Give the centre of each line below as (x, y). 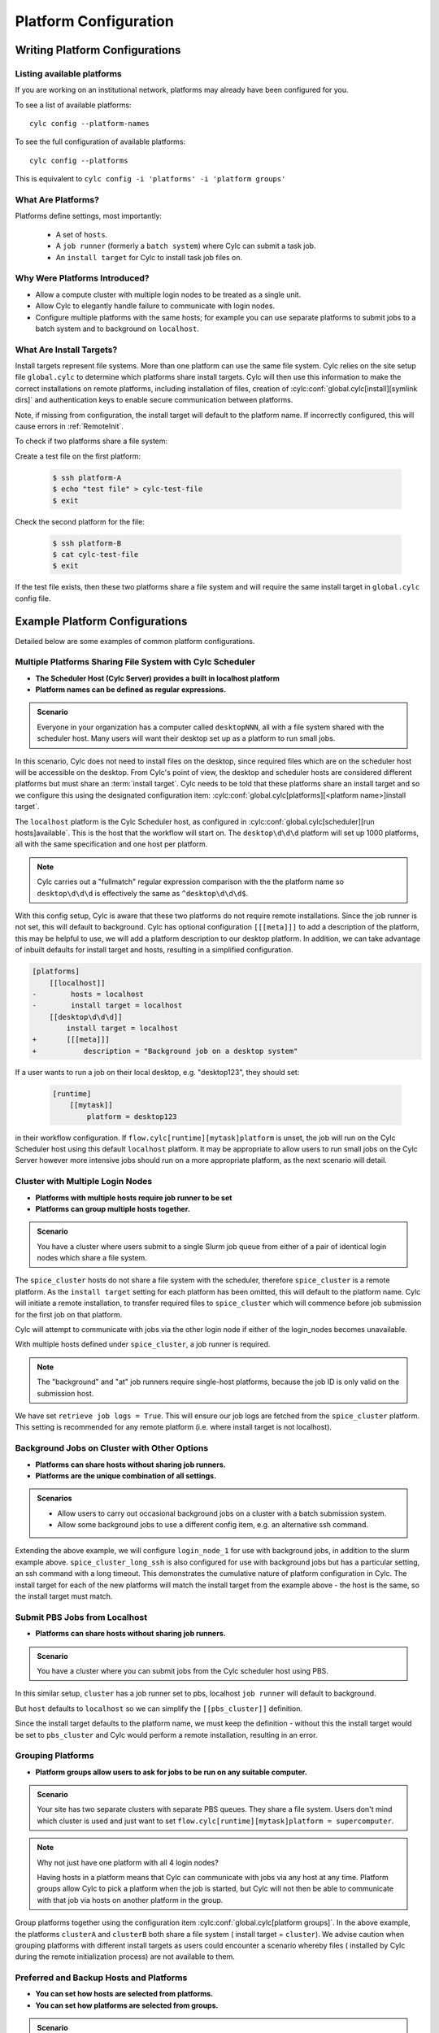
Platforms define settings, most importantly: (89, 216)
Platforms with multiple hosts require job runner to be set (134, 1197)
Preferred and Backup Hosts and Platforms (101, 1978)
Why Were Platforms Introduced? (82, 278)
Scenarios (54, 1498)
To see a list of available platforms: (73, 105)
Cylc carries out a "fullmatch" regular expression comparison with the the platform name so (191, 882)
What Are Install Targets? (66, 350)
